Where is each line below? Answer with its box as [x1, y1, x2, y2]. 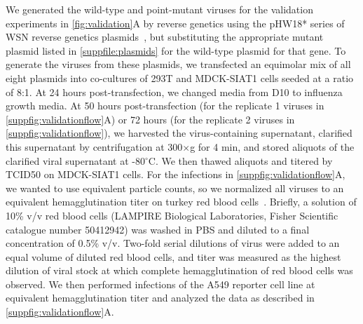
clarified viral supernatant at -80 [6, 153, 145, 168]
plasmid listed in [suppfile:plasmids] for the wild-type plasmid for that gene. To [6, 43, 346, 58]
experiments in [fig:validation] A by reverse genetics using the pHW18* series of [6, 15, 345, 30]
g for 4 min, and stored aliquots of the [190, 139, 355, 154]
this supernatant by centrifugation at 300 [6, 139, 183, 154]
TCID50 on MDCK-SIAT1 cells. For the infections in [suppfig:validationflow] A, [6, 167, 345, 182]
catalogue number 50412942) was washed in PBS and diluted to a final [6, 222, 310, 236]
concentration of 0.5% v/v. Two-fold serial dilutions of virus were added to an [6, 236, 340, 250]
